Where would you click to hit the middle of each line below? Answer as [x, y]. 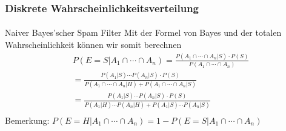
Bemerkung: [27, 120]
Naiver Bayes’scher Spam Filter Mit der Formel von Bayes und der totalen [143, 32]
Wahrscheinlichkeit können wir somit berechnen [93, 45]
